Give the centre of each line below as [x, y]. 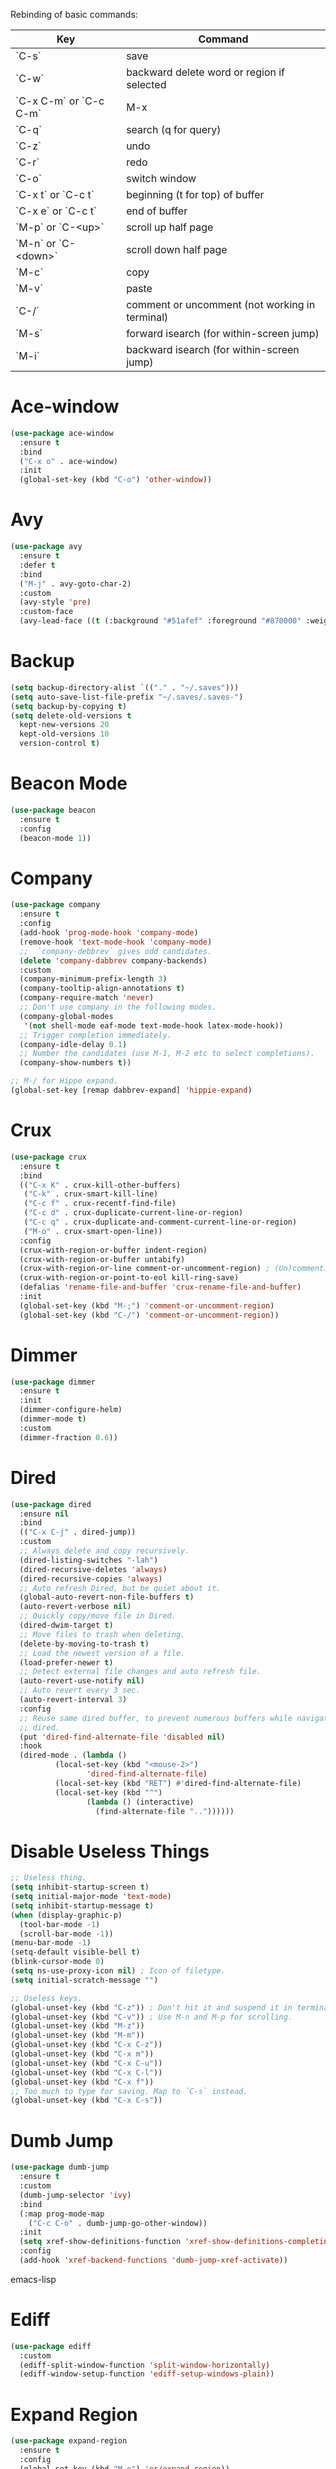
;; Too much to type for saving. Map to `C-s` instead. [129, 2091]
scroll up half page [170, 227]
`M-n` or [36, 243]
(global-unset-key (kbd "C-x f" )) [82, 2082]
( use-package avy [46, 547]
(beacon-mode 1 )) [55, 838]
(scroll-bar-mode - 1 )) [66, 1934]
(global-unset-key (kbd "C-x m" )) [82, 2054]
